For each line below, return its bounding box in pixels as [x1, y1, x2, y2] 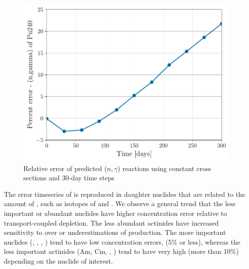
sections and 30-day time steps [23, 173, 114, 183]
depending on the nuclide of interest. [4, 255, 113, 266]
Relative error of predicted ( [23, 163, 107, 173]
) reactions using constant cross [117, 163, 211, 173]
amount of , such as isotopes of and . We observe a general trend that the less [4, 198, 236, 209]
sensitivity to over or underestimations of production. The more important [4, 227, 226, 237]
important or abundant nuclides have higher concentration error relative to [4, 208, 227, 218]
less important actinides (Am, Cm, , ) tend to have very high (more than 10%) [4, 246, 239, 256]
